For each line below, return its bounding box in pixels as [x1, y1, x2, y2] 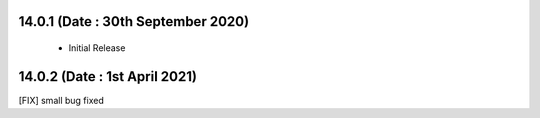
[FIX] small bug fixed [18, 94, 104, 106]
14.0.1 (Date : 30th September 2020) [18, 13, 250, 30]
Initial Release [68, 42, 126, 54]
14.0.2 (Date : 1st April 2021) [18, 68, 197, 85]
